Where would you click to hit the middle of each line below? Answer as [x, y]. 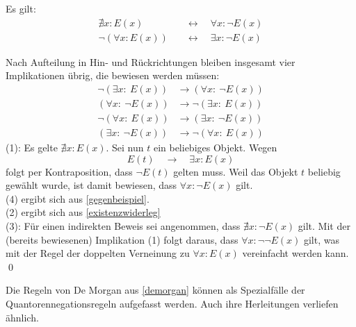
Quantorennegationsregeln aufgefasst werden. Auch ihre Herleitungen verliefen [172, 303]
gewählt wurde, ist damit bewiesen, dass [91, 185]
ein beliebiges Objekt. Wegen [215, 147]
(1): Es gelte [32, 147]
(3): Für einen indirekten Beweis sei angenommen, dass [123, 225]
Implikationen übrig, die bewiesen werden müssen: [113, 75]
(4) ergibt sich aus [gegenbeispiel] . [78, 198]
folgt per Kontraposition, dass [69, 171]
